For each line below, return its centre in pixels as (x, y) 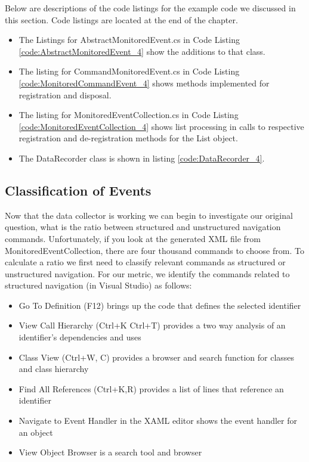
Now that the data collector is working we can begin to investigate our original (149, 215)
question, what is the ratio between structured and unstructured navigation (143, 227)
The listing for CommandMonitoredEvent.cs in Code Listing (129, 71)
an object (36, 432)
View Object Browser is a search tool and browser (110, 452)
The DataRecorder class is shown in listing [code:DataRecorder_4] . (142, 158)
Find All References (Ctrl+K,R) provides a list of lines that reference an (151, 388)
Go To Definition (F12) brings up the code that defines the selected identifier (160, 305)
